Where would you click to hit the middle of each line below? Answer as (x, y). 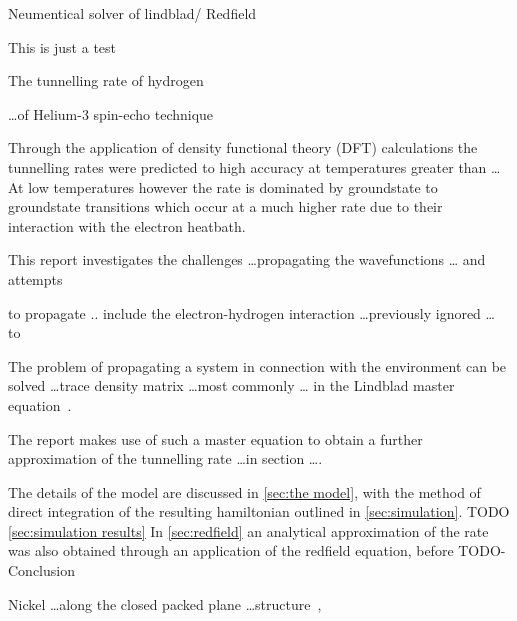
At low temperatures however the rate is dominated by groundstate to (223, 186)
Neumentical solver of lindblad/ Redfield (132, 13)
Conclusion (41, 570)
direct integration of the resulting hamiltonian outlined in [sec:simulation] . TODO (259, 511)
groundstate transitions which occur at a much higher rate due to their (225, 206)
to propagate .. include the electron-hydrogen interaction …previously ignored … (251, 312)
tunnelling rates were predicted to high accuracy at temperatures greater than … (254, 166)
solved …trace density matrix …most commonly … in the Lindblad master (231, 385)
